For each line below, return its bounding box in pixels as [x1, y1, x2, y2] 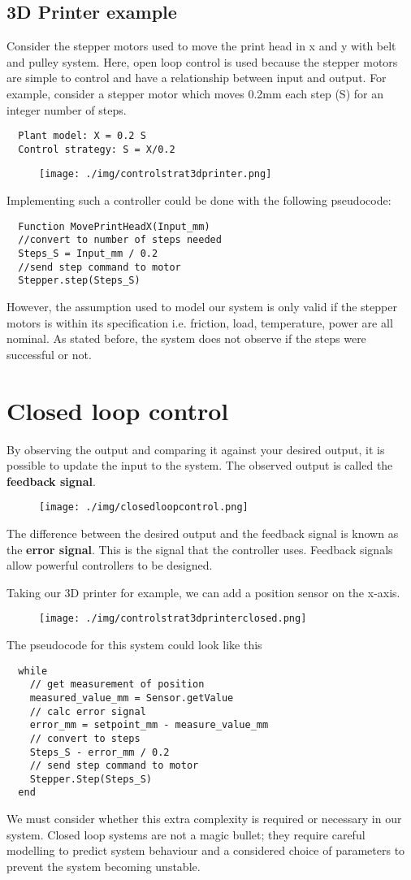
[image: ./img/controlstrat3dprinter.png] [39, 168, 272, 180]
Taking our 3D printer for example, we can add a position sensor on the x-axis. [6, 583, 400, 600]
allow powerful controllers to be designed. [6, 557, 213, 574]
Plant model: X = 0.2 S [18, 130, 146, 142]
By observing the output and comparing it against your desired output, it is [6, 440, 385, 457]
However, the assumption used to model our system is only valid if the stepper [6, 298, 397, 315]
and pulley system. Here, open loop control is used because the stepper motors [6, 53, 398, 70]
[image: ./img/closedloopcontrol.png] [39, 501, 249, 514]
